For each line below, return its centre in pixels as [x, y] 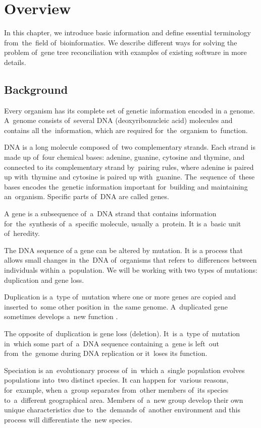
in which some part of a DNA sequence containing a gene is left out [112, 343]
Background [36, 89]
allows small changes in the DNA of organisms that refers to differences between [130, 260]
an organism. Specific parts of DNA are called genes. [87, 196]
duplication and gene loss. [44, 280]
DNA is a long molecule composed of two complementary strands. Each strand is [130, 147]
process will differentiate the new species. [68, 419]
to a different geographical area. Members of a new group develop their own [124, 400]
